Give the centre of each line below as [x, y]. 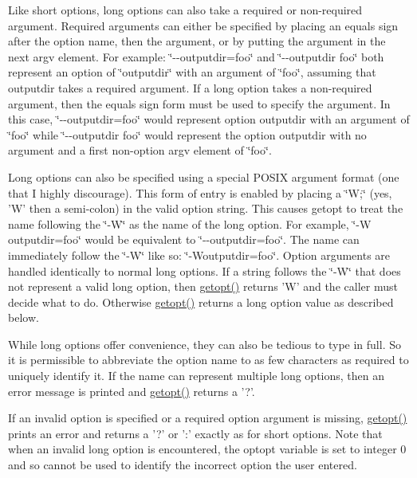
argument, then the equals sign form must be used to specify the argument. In [199, 103]
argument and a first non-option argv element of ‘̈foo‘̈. [140, 150]
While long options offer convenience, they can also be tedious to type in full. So [205, 344]
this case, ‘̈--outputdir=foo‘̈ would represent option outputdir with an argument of [209, 119]
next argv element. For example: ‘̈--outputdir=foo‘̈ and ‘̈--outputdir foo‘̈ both [196, 56]
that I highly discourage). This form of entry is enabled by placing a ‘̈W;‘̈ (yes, [200, 192]
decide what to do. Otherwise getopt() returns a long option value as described [201, 302]
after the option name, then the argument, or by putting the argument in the [197, 41]
